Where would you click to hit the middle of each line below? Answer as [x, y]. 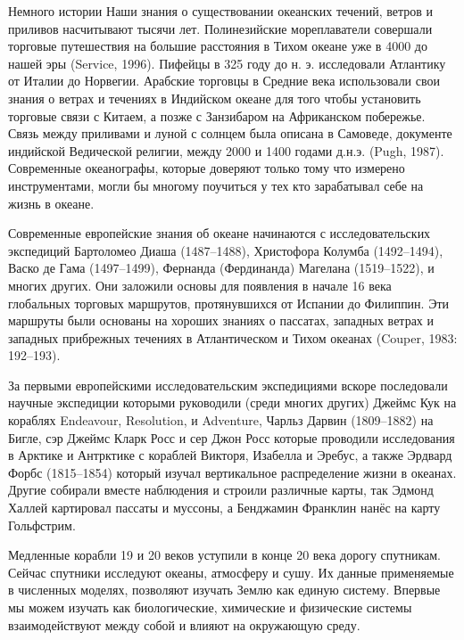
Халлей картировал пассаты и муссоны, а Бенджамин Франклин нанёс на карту [224, 508]
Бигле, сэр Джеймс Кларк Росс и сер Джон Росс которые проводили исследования [232, 437]
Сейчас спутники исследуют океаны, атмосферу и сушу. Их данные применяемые [231, 572]
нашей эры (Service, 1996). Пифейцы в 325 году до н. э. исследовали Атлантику [227, 63]
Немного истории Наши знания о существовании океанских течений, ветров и [221, 11]
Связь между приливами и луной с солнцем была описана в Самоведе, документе [230, 133]
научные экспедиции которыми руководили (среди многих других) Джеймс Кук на [232, 402]
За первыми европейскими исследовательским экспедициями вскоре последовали [228, 385]
